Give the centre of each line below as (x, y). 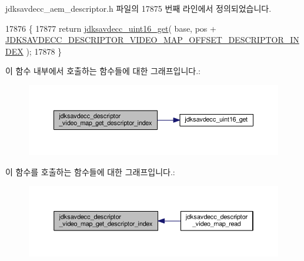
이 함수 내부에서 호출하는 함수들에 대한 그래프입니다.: (103, 71)
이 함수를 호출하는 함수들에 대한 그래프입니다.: (90, 171)
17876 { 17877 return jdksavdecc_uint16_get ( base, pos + (111, 28)
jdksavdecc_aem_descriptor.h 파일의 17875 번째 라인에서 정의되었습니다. (138, 8)
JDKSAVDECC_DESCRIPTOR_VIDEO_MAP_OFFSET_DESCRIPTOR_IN (152, 40)
